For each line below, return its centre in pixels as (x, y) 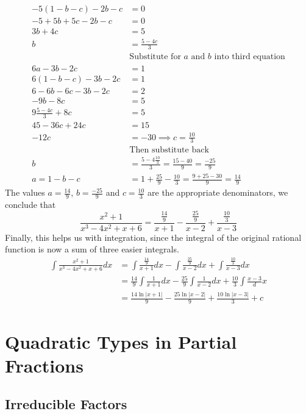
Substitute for (155, 57)
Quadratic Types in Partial (121, 341)
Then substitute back (169, 150)
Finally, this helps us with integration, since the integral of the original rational (153, 237)
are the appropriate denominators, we (218, 192)
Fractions (44, 365)
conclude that (30, 204)
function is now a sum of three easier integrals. (92, 249)
